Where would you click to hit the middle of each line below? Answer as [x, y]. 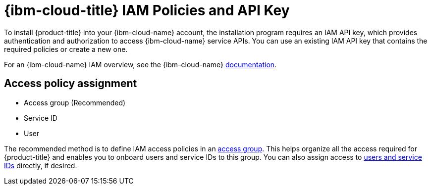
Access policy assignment [71, 84]
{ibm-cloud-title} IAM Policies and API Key [147, 10]
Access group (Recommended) [75, 102]
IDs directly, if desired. [41, 165]
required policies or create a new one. [66, 49]
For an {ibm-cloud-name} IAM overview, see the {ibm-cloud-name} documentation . [140, 64]
